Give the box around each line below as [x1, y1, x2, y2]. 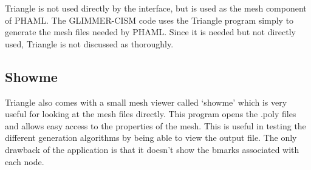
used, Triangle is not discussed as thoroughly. [5, 37, 174, 50]
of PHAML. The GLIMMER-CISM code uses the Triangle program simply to [5, 13, 294, 26]
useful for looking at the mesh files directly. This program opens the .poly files [5, 107, 296, 120]
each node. [5, 155, 44, 168]
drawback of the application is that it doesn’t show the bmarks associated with [5, 143, 299, 155]
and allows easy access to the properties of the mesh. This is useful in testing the [5, 119, 306, 132]
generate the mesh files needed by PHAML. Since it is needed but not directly [5, 25, 296, 38]
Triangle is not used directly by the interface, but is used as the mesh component [5, 2, 307, 14]
